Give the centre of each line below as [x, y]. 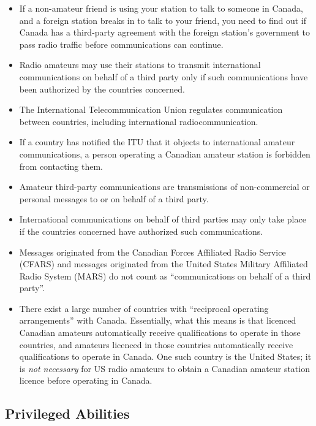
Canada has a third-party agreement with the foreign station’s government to [164, 32]
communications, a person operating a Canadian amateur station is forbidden [165, 154]
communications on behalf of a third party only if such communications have [164, 76]
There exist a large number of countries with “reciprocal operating [144, 308]
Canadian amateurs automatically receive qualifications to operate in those [160, 333]
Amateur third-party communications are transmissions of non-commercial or [164, 187]
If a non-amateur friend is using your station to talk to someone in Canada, [161, 8]
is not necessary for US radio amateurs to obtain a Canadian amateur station [164, 368]
